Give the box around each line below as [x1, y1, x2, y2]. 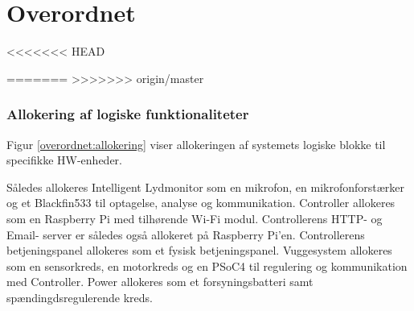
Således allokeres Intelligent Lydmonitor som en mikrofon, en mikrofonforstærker [6, 178, 405, 195]
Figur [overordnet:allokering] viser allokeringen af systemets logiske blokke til [6, 135, 386, 152]
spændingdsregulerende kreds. [6, 288, 153, 305]
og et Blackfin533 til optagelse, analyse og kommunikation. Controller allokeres [6, 194, 396, 211]
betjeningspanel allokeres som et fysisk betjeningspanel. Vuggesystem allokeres [6, 242, 392, 259]
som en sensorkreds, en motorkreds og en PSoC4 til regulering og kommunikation [6, 257, 408, 274]
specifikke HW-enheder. [6, 151, 123, 168]
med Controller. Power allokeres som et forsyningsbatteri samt [6, 273, 314, 290]
